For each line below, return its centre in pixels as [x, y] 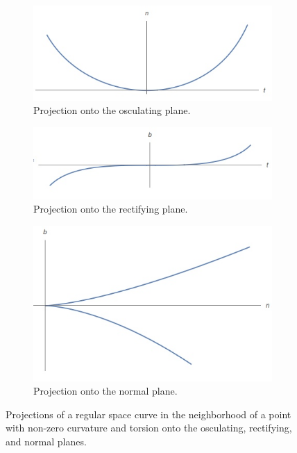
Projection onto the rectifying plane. [111, 209]
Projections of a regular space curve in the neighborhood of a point [148, 414]
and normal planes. [46, 441]
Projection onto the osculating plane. [112, 110]
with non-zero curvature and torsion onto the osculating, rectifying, [149, 428]
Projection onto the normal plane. [105, 391]
